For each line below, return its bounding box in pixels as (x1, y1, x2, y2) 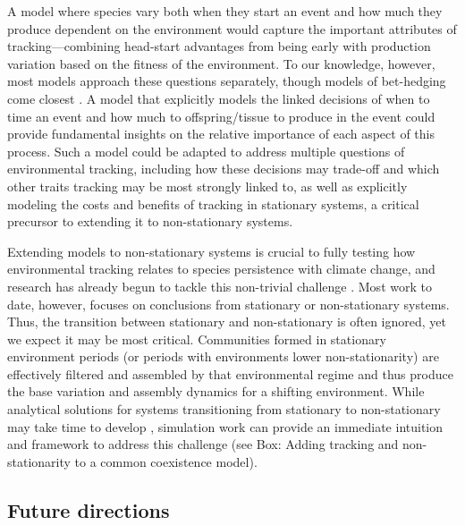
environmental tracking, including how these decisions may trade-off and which (7, 159, 440, 178)
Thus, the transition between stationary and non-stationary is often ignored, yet (7, 312, 446, 331)
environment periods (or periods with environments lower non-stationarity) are (7, 347, 439, 366)
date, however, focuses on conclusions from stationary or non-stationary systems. (7, 294, 450, 313)
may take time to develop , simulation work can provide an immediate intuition (7, 417, 444, 436)
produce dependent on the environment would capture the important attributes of (7, 19, 457, 38)
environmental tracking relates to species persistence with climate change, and (7, 259, 435, 278)
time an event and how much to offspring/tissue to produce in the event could (7, 106, 435, 125)
